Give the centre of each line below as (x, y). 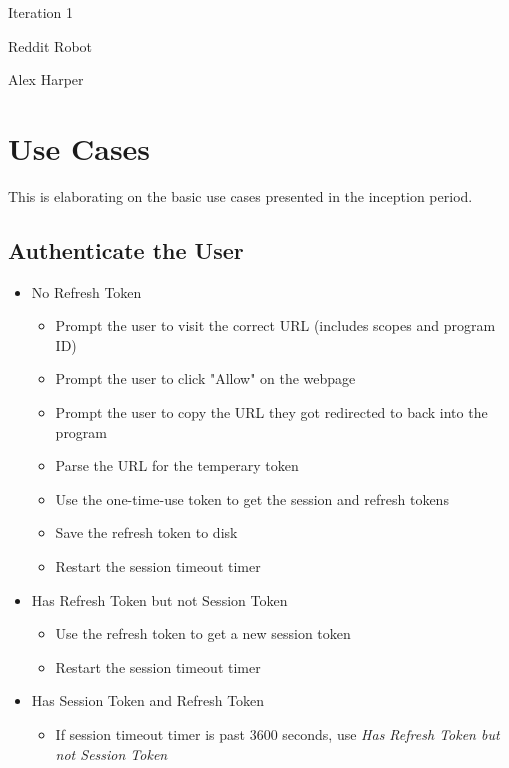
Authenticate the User (126, 249)
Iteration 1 (40, 12)
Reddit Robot (50, 45)
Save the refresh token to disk (146, 532)
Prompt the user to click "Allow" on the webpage (205, 378)
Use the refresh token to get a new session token (203, 633)
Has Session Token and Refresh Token (148, 700)
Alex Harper (46, 79)
